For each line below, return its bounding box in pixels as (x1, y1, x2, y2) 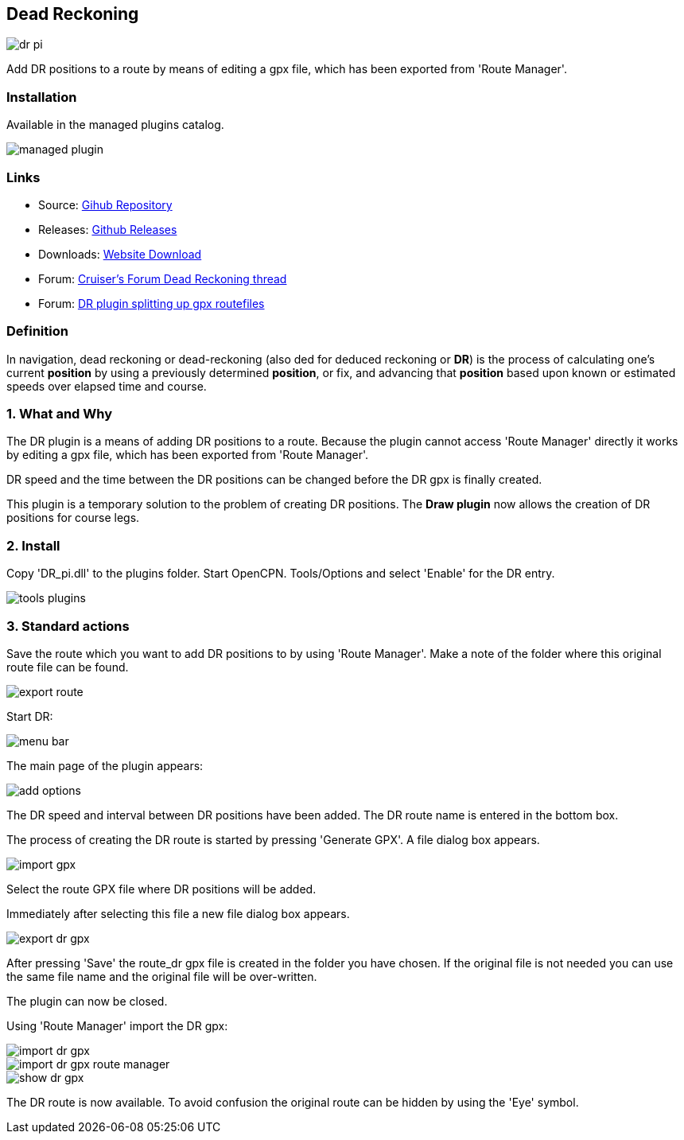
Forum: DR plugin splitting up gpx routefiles (38, 296, 265, 310)
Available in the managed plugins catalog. (6, 118, 224, 132)
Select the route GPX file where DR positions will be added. (6, 881, 317, 896)
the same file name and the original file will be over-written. (6, 969, 317, 983)
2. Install (6, 537, 60, 554)
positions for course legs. (6, 511, 140, 525)
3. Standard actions (6, 617, 130, 634)
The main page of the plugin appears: (6, 758, 204, 772)
